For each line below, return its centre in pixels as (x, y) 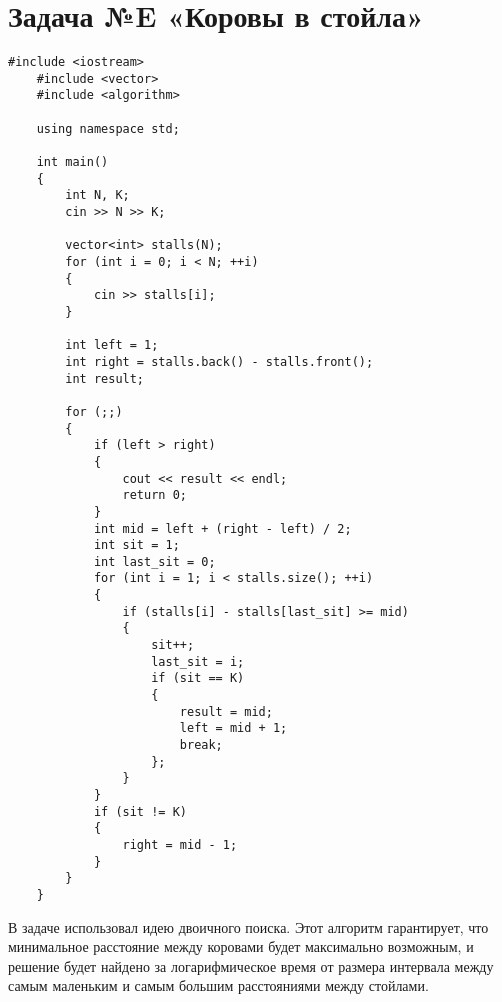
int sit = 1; (136, 545)
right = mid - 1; (180, 844)
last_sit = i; (198, 661)
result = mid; (226, 711)
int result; (105, 378)
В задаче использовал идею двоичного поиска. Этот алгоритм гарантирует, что (248, 926)
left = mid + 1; (233, 728)
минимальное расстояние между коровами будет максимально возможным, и (241, 946)
